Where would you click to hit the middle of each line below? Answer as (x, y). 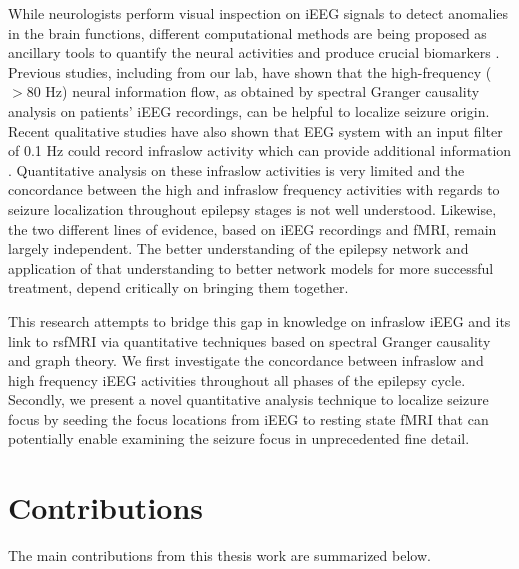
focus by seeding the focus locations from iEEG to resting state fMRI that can (248, 418)
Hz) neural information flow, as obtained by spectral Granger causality (262, 91)
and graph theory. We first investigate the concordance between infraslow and (246, 360)
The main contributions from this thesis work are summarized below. (219, 555)
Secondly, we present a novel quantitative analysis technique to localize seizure (248, 399)
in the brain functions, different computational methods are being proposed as (247, 32)
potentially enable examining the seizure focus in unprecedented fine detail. (239, 438)
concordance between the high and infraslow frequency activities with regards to (254, 189)
